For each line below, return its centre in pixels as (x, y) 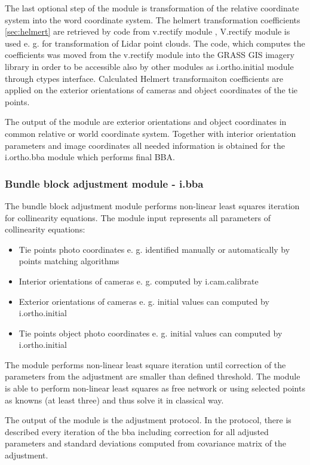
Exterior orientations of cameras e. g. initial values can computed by (144, 301)
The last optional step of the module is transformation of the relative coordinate (152, 8)
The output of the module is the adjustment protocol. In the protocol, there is (148, 420)
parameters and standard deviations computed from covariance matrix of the (146, 443)
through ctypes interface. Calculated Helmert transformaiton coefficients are (144, 78)
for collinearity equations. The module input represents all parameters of (138, 217)
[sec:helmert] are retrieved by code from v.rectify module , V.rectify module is (148, 31)
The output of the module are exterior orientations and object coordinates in (146, 122)
